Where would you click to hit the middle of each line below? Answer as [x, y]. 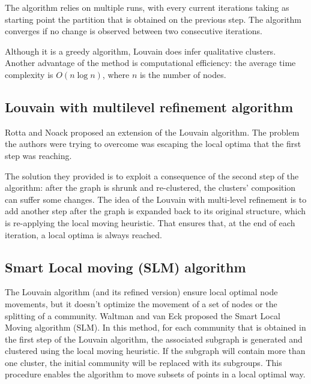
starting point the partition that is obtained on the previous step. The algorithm [153, 19]
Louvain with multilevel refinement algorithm [149, 106]
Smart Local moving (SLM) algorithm [125, 267]
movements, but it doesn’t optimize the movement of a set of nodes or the [141, 303]
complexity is [29, 74]
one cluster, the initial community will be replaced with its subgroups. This [143, 362]
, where [116, 74]
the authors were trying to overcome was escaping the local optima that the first [153, 144]
